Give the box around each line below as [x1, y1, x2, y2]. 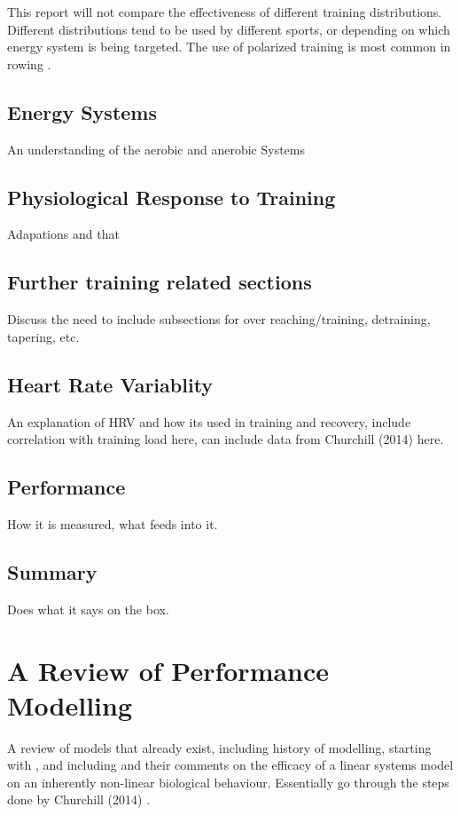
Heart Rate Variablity [7, 370, 214, 398]
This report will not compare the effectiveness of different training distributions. [7, 3, 442, 20]
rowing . [7, 54, 51, 73]
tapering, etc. [7, 327, 80, 345]
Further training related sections [7, 268, 312, 296]
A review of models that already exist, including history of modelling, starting [7, 738, 432, 756]
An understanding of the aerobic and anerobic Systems [7, 139, 305, 158]
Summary [7, 558, 97, 585]
